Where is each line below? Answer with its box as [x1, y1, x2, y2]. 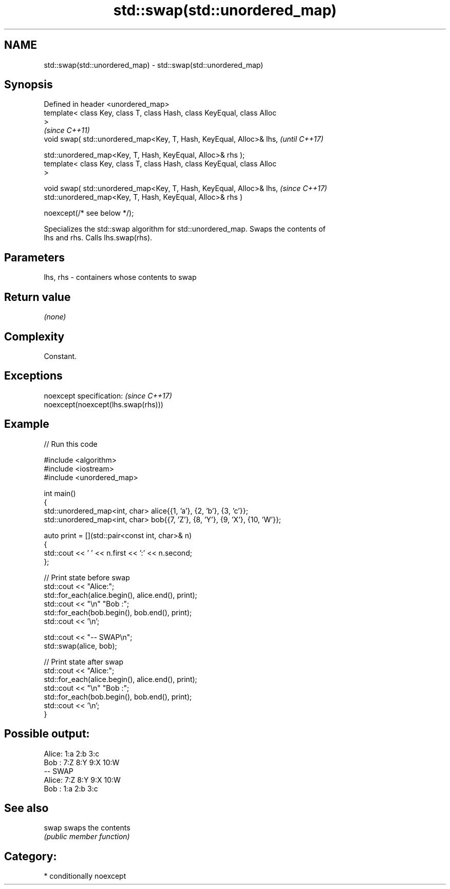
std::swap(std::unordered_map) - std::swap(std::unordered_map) [44, 60, 264, 69]
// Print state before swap [44, 573, 130, 582]
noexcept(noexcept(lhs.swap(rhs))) [44, 400, 163, 409]
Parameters [4, 251, 65, 264]
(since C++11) [44, 126, 90, 135]
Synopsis [4, 78, 53, 91]
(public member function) [44, 832, 130, 841]
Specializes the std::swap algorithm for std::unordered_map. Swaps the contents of [44, 224, 326, 234]
